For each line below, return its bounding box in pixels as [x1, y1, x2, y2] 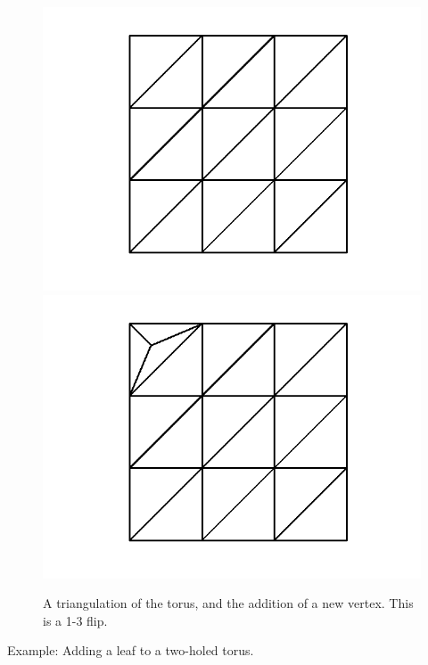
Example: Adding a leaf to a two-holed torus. [7, 641, 254, 660]
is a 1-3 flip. [43, 611, 108, 629]
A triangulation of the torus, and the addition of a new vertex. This [43, 594, 414, 612]
